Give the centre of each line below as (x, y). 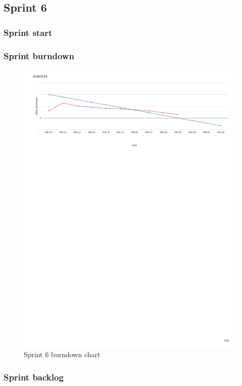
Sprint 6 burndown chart (62, 354)
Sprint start (28, 32)
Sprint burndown (39, 55)
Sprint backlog (34, 377)
